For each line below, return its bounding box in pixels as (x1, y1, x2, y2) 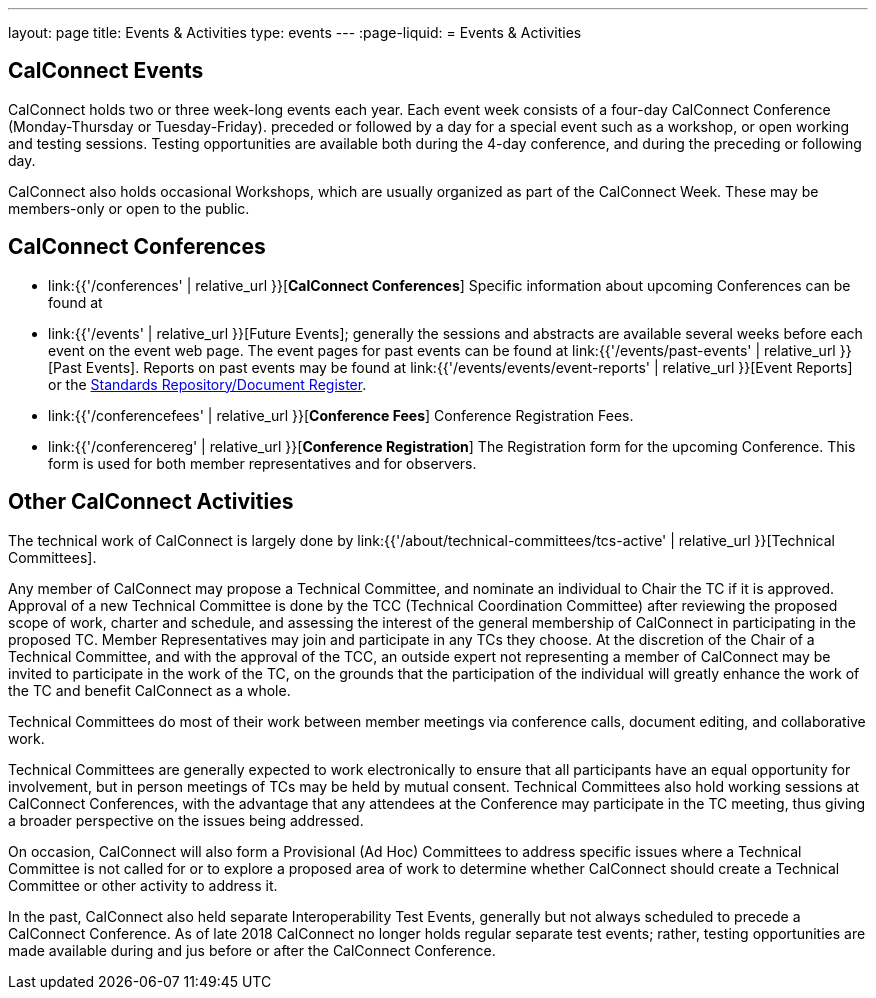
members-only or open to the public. (8, 199, 250, 217)
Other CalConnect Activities (8, 489, 294, 515)
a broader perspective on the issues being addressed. (8, 811, 364, 829)
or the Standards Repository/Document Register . (48, 375, 367, 393)
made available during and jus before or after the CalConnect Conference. (8, 941, 496, 959)
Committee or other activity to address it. (8, 876, 278, 894)
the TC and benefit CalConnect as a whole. (8, 681, 291, 699)
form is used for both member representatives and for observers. (48, 454, 477, 472)
